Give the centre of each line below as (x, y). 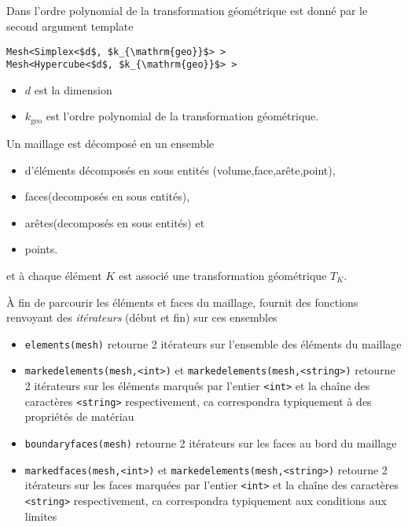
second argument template (70, 26)
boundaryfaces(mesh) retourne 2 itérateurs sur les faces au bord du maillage (211, 442)
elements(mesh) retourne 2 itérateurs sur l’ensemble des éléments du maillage (213, 343)
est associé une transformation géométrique (222, 275)
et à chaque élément (54, 275)
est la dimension (73, 89)
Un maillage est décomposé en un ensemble (110, 143)
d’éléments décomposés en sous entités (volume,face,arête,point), (180, 170)
